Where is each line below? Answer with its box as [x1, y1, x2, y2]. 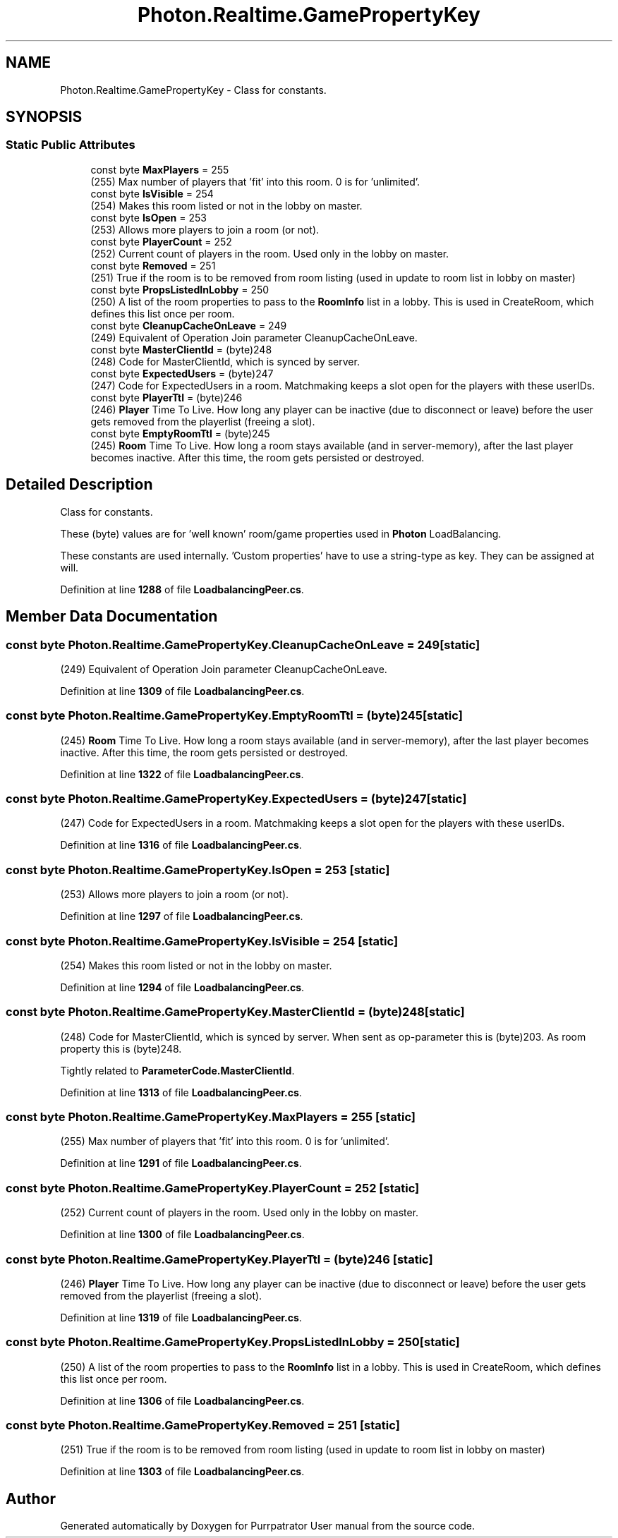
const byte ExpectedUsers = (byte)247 [90, 367, 274, 380]
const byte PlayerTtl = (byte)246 [90, 391, 243, 404]
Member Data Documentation [6, 607, 218, 626]
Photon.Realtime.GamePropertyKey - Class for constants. [60, 83, 327, 96]
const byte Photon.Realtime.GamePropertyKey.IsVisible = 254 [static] [6, 933, 399, 948]
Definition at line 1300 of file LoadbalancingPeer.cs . [60, 1228, 305, 1241]
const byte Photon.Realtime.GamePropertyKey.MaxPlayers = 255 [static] [6, 1110, 416, 1124]
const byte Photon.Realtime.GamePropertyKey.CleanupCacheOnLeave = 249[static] [6, 637, 480, 652]
